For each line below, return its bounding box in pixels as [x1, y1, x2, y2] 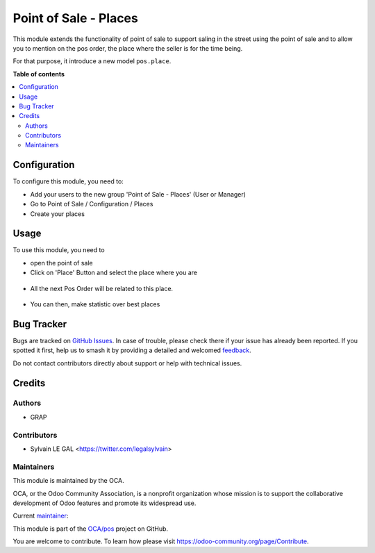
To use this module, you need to [12, 246, 105, 254]
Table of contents [12, 69, 65, 78]
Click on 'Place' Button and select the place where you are [30, 268, 198, 277]
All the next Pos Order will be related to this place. [30, 284, 174, 292]
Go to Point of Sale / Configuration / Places [30, 200, 153, 208]
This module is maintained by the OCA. [12, 477, 124, 485]
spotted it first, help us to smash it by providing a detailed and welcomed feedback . [12, 346, 251, 354]
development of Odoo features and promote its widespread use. [12, 499, 197, 507]
